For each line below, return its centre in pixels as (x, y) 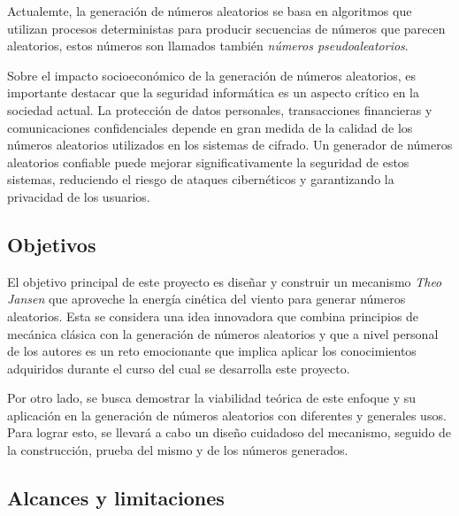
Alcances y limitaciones (116, 498)
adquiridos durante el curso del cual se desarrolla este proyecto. (179, 368)
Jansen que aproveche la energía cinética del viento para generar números (207, 299)
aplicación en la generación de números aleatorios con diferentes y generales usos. (227, 415)
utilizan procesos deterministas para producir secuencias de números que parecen (226, 28)
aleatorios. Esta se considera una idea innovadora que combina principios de (213, 316)
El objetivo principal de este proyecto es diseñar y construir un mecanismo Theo (225, 281)
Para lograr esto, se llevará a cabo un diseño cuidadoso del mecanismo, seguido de (229, 432)
